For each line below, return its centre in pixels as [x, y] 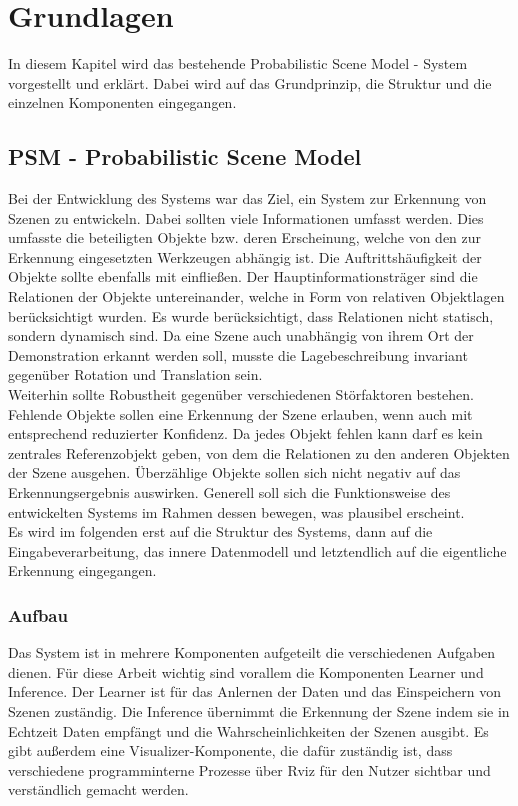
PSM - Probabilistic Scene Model [185, 156]
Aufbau [38, 614]
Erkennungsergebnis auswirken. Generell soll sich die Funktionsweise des [229, 492]
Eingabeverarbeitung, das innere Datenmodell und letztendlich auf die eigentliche [257, 550]
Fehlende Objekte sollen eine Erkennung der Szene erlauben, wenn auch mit [240, 413]
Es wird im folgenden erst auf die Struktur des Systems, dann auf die [220, 531]
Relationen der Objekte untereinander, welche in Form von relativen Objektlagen [256, 296]
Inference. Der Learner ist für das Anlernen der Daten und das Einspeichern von [254, 691]
